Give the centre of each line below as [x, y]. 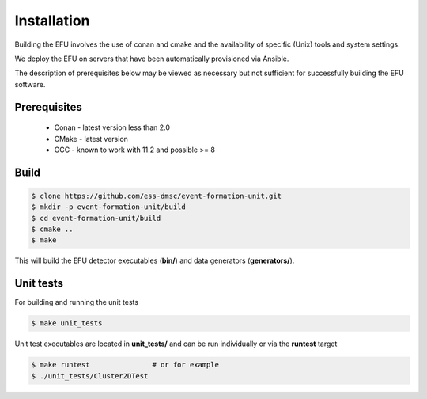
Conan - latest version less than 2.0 [112, 127]
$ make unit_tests [67, 323]
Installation [52, 21]
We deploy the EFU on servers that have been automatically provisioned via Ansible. [152, 59]
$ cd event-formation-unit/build [96, 218]
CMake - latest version [91, 139]
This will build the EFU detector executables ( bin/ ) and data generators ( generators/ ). [155, 260]
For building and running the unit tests [76, 302]
